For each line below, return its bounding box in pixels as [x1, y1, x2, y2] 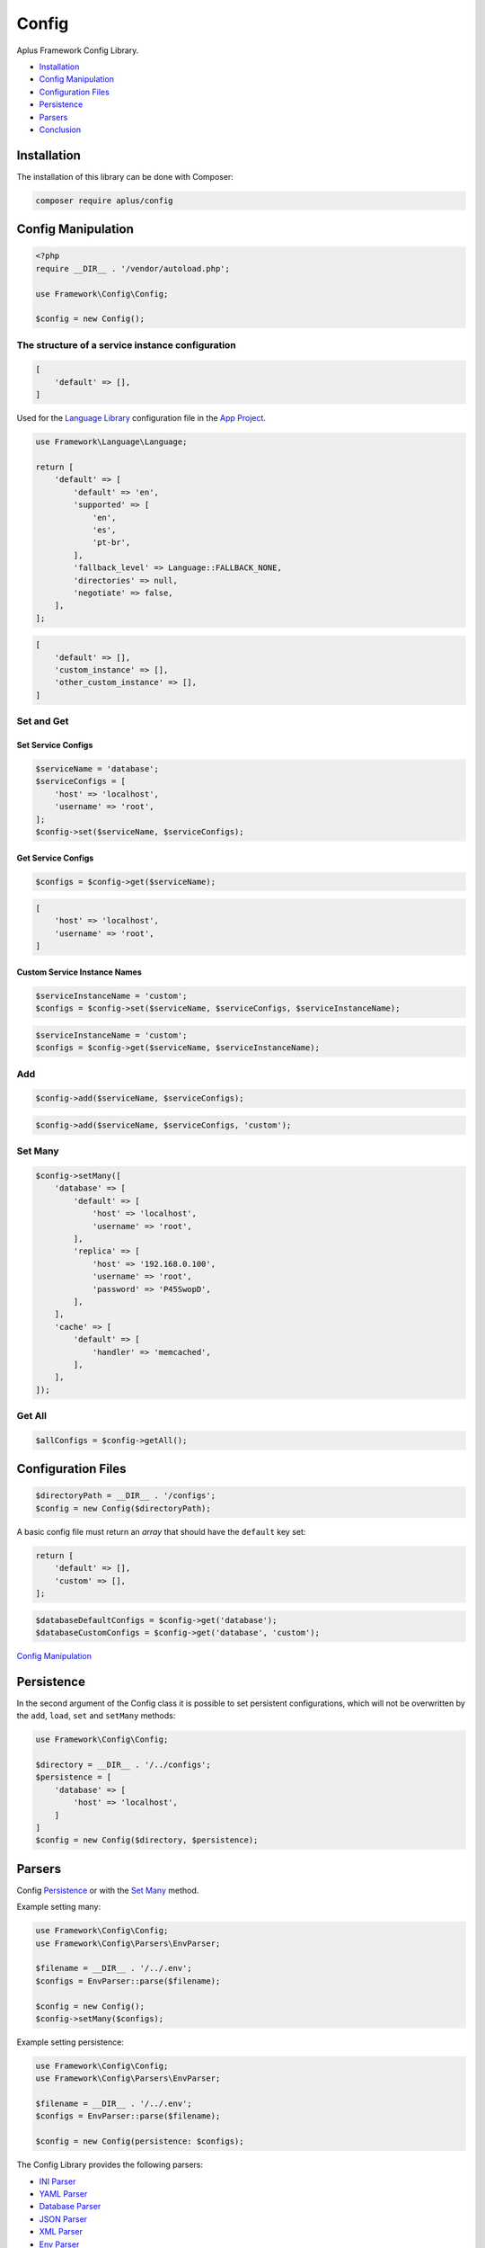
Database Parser [39, 2201, 101, 2212]
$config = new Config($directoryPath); [35, 1503, 211, 1513]
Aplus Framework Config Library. [16, 45, 139, 56]
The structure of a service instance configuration [16, 338, 237, 351]
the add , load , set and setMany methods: [16, 1710, 176, 1721]
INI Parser [39, 2176, 76, 2187]
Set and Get [16, 715, 69, 727]
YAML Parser [39, 2189, 88, 2199]
